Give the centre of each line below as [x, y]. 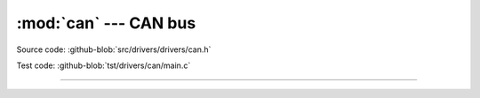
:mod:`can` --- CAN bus [106, 23]
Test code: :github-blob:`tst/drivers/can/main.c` [104, 65]
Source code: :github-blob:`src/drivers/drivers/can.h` [114, 49]
